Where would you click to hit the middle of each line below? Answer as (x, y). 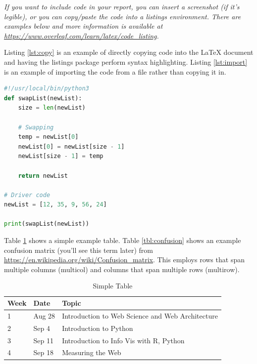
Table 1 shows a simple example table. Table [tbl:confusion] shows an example (123, 240)
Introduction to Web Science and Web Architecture (140, 315)
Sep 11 (44, 340)
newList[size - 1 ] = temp (61, 156)
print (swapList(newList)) (47, 224)
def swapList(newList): (43, 98)
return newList (43, 176)
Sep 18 (44, 352)
